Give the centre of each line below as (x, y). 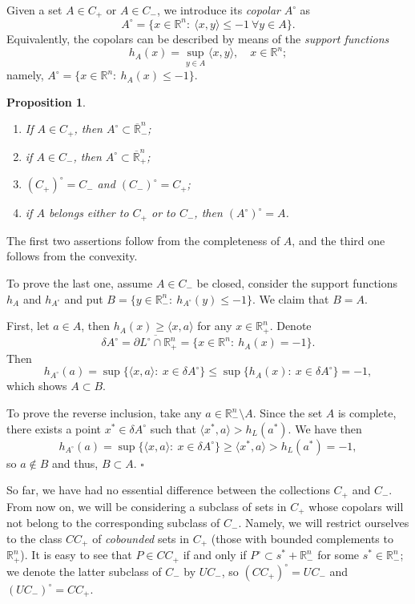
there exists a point (54, 428)
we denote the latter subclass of (84, 571)
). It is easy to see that (76, 555)
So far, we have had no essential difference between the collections (168, 490)
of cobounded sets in (141, 538)
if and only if (215, 555)
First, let (28, 326)
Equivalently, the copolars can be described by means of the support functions (198, 38)
